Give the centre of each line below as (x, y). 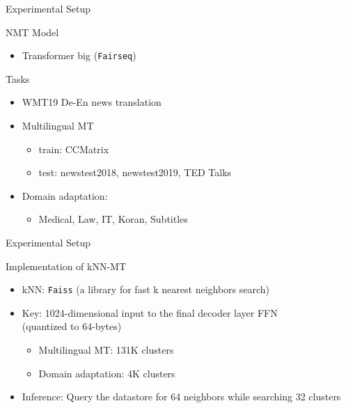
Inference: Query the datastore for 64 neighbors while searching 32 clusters (181, 397)
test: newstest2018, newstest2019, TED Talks (135, 172)
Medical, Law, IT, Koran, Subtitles (113, 219)
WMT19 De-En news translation (92, 102)
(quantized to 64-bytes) (72, 326)
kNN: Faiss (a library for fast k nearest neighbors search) (146, 289)
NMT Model (32, 32)
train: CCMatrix (74, 149)
